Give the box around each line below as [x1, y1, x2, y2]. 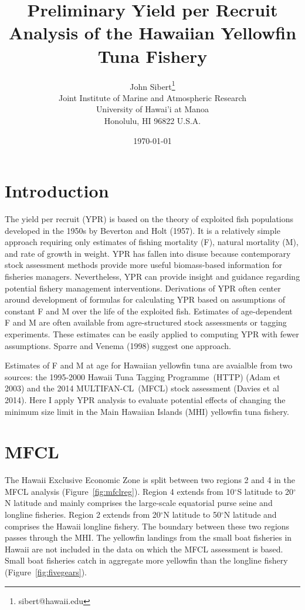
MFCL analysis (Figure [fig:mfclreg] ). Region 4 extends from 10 [5, 485, 235, 497]
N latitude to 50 [163, 508, 221, 521]
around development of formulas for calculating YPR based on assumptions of [5, 293, 286, 306]
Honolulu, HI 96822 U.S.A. [104, 114, 201, 126]
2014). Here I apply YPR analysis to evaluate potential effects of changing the [5, 393, 286, 405]
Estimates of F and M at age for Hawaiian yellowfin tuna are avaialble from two [5, 359, 293, 371]
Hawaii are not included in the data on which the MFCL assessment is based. [5, 542, 283, 555]
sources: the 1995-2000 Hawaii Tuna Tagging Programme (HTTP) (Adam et [5, 370, 280, 383]
